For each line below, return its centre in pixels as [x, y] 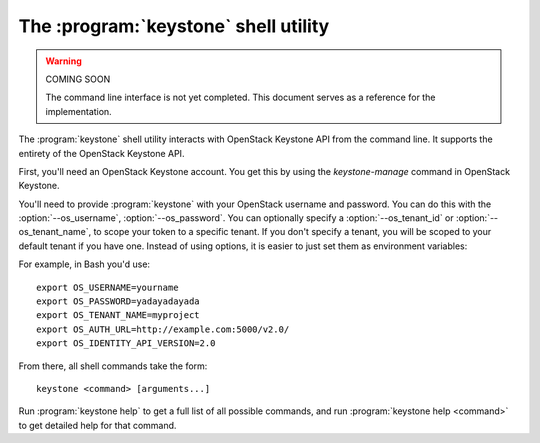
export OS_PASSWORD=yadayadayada [118, 301]
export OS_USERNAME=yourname [107, 287]
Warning [63, 61]
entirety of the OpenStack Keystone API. [101, 153]
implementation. [78, 111]
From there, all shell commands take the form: [113, 366]
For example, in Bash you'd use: [84, 264]
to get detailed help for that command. [97, 425]
